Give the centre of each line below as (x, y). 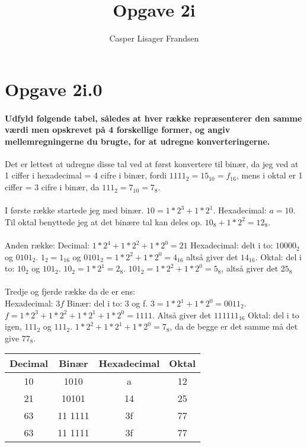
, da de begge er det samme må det (234, 326)
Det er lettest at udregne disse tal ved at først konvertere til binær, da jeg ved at (152, 163)
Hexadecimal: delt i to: (232, 245)
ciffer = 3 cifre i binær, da (52, 187)
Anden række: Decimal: (47, 245)
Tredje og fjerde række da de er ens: (70, 291)
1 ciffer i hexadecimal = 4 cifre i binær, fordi (86, 175)
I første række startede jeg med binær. (74, 210)
